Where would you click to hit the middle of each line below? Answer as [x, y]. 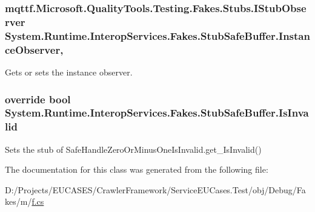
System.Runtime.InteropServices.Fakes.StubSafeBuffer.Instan [157, 35]
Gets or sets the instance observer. [69, 72]
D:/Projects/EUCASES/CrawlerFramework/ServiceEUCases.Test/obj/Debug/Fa [155, 189]
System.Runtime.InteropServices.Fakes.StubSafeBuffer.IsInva [157, 113]
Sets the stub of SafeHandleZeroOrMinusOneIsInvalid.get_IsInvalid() [133, 149]
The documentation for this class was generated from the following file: [137, 169]
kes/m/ [18, 201]
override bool [38, 99]
